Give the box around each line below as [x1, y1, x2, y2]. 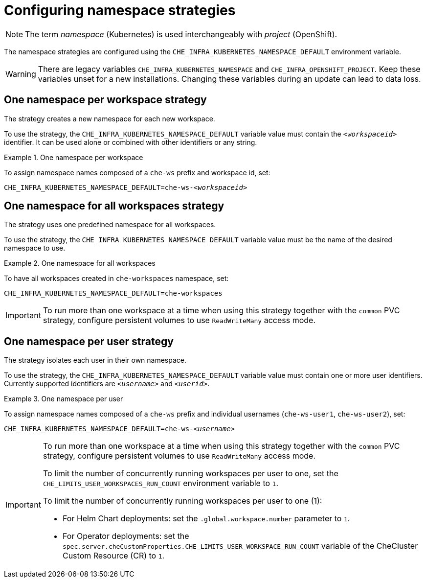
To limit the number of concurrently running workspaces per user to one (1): [43, 496, 322, 506]
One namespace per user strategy [4, 335, 174, 348]
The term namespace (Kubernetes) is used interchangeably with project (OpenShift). [25, 29, 337, 39]
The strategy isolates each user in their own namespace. [4, 356, 187, 365]
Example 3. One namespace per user [4, 395, 123, 403]
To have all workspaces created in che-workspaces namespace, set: [4, 274, 229, 283]
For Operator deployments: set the [62, 531, 189, 541]
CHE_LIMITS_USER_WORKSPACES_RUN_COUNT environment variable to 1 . [43, 478, 279, 489]
